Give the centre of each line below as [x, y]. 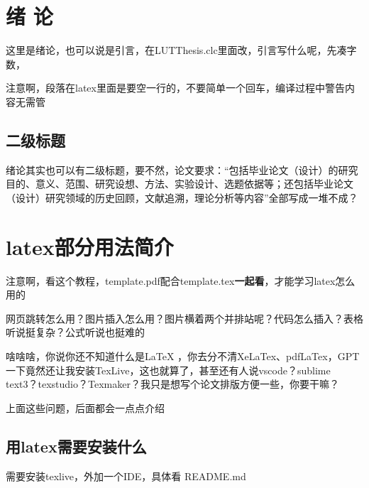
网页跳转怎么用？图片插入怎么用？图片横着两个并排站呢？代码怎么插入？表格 [184, 318]
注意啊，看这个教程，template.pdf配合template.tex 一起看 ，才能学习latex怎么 [181, 280]
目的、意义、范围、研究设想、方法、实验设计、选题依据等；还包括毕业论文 [180, 184]
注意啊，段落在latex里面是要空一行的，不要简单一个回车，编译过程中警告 [175, 88]
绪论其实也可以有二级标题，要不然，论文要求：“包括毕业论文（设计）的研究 [182, 169]
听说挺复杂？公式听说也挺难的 [75, 332]
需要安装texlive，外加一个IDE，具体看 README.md [126, 476]
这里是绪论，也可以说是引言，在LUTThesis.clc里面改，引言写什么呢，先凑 [176, 50]
